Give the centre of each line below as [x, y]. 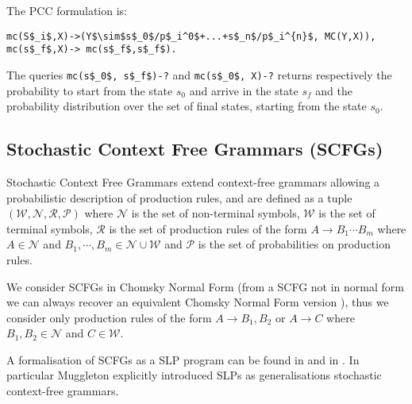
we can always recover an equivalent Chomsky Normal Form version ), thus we [198, 302]
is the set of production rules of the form [208, 228]
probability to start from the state [90, 90]
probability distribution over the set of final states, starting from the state [187, 106]
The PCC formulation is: [67, 10]
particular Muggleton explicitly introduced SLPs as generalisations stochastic [194, 375]
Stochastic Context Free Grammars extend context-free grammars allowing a [193, 181]
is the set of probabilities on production [294, 244]
